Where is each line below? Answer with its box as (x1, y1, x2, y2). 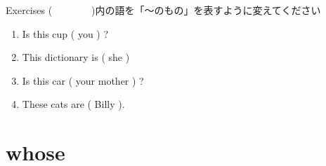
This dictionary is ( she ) (22, 50, 130, 64)
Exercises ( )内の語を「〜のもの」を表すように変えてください (6, 3, 321, 17)
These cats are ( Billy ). (22, 97, 125, 111)
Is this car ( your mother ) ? (22, 73, 144, 88)
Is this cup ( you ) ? (22, 26, 109, 41)
